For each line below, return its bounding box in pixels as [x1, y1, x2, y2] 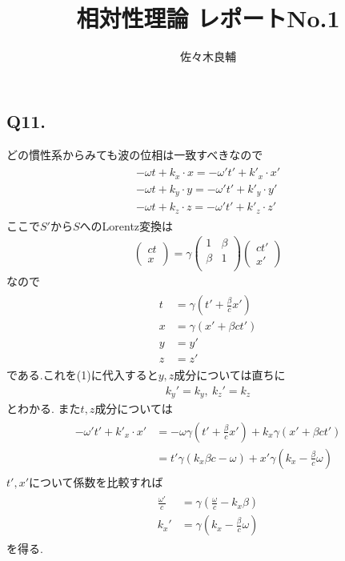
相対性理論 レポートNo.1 [76, 2, 340, 34]
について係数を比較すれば [29, 473, 163, 490]
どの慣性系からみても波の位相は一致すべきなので [6, 146, 263, 162]
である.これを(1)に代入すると [6, 367, 158, 383]
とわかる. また [6, 400, 81, 417]
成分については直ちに [174, 367, 286, 383]
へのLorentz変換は [79, 217, 174, 234]
